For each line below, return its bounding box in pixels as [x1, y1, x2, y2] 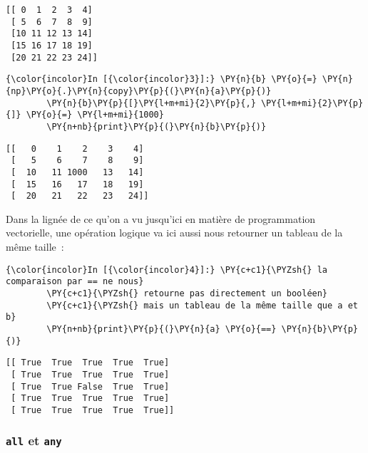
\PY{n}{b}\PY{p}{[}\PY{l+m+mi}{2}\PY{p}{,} [46, 98, 256, 108]
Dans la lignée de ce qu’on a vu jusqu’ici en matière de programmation [6, 211, 316, 226]
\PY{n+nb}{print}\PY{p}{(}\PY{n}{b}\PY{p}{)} [46, 121, 267, 132]
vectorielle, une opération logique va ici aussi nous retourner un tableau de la [6, 225, 343, 240]
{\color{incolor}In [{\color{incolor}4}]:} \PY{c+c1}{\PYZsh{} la [6, 264, 328, 275]
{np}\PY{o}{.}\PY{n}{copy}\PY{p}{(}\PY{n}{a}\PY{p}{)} [6, 85, 272, 96]
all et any [6, 432, 62, 449]
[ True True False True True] [11, 381, 170, 392]
